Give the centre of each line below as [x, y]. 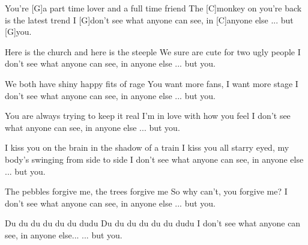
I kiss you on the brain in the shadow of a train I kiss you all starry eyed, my [147, 147]
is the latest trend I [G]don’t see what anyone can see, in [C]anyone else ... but [149, 20]
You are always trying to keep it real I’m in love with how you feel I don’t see [148, 116]
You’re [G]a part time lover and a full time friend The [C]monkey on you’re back [153, 8]
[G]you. [18, 32]
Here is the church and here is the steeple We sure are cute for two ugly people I [153, 51]
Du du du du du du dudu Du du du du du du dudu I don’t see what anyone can [153, 223]
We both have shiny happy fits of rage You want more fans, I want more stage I [152, 83]
